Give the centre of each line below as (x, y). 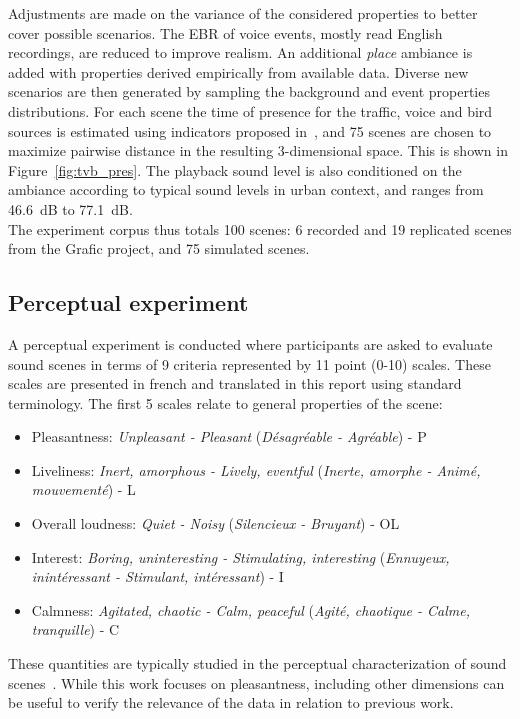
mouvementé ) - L (83, 489)
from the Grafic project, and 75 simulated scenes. (159, 248)
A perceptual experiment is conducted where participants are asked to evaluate (250, 343)
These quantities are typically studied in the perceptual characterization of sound (257, 663)
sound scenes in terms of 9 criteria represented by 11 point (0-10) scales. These (249, 363)
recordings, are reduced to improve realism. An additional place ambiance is (240, 52)
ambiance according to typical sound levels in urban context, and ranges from (246, 189)
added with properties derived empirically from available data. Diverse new (238, 71)
